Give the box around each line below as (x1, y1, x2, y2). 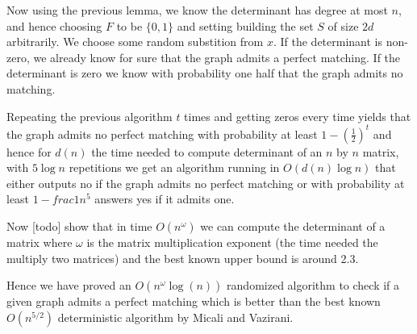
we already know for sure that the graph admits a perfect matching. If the (33, 48, 401, 65)
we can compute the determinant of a (200, 218, 386, 235)
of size (327, 17, 359, 34)
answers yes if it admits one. (94, 190, 235, 207)
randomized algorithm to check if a (227, 277, 400, 294)
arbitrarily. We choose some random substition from (6, 33, 264, 50)
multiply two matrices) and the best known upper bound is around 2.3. (6, 249, 359, 266)
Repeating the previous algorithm (6, 107, 173, 124)
